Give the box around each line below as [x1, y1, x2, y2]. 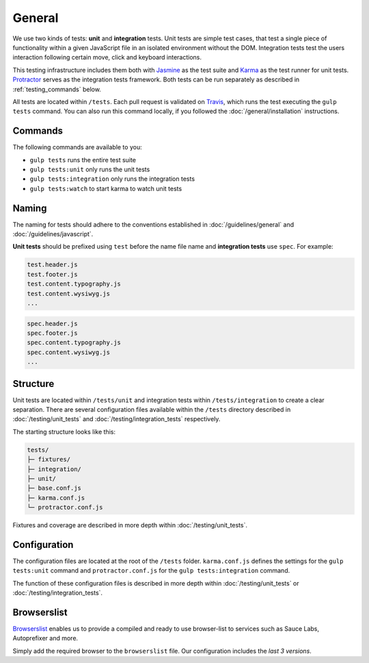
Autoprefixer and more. [12, 634, 79, 642]
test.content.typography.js [27, 280, 121, 288]
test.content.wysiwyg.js [27, 290, 111, 297]
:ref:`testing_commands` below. [12, 85, 102, 93]
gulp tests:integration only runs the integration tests [29, 175, 195, 183]
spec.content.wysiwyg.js [27, 348, 111, 356]
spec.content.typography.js [27, 339, 121, 347]
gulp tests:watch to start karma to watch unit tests [29, 184, 182, 192]
